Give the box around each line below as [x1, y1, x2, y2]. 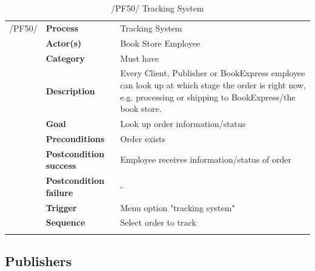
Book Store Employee [120, 36, 201, 49]
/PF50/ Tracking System [111, 2, 204, 14]
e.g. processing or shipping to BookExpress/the [120, 90, 296, 103]
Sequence [45, 216, 85, 229]
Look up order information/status [120, 117, 246, 129]
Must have [120, 51, 159, 64]
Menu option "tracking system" [120, 201, 235, 214]
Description [45, 84, 95, 97]
